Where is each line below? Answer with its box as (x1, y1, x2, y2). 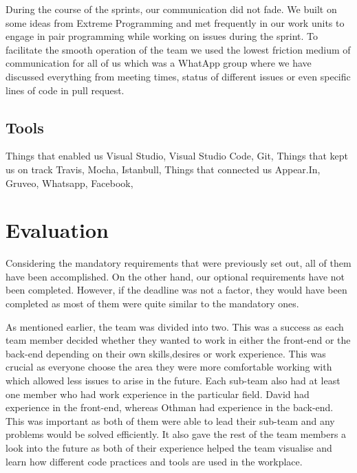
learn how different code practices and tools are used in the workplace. (6, 454, 303, 468)
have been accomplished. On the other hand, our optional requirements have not (6, 269, 345, 283)
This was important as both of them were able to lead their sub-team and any (6, 413, 335, 428)
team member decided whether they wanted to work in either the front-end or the (6, 333, 351, 347)
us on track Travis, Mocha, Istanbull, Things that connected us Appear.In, (6, 162, 321, 176)
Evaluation (6, 216, 109, 244)
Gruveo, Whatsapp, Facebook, (6, 175, 133, 190)
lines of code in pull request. (6, 82, 125, 97)
